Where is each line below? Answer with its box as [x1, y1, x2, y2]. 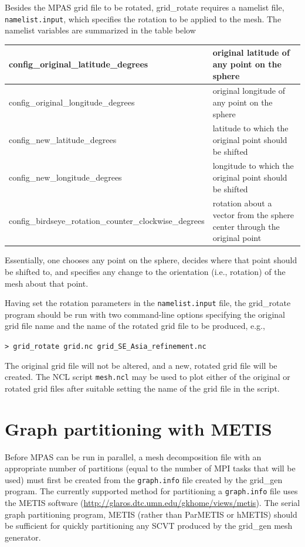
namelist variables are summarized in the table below [5, 24, 196, 36]
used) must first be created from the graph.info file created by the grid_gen [5, 473, 283, 485]
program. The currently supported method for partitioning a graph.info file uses [5, 485, 298, 497]
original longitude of [212, 84, 286, 97]
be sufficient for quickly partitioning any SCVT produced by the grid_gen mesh [5, 519, 293, 532]
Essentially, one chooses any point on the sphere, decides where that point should [5, 254, 297, 266]
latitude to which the [212, 122, 289, 134]
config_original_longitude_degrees [9, 96, 135, 108]
